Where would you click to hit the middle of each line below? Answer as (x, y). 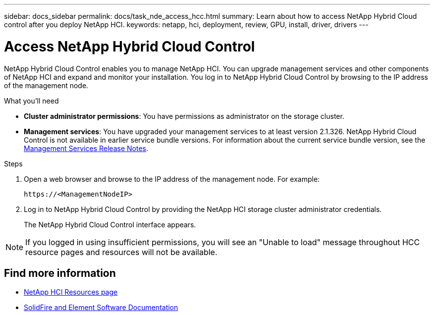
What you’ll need (31, 101)
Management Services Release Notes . (86, 148)
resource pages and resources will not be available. (121, 252)
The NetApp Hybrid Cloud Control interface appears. (110, 224)
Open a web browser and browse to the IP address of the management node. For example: (172, 179)
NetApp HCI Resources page (71, 292)
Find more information (60, 273)
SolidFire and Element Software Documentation (101, 308)
